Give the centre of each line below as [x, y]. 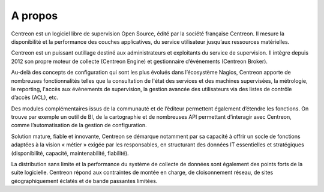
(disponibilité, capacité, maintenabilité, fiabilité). [70, 153]
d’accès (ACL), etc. [34, 97]
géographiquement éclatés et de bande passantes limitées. [84, 181]
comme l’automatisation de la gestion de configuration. [79, 125]
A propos [34, 16]
